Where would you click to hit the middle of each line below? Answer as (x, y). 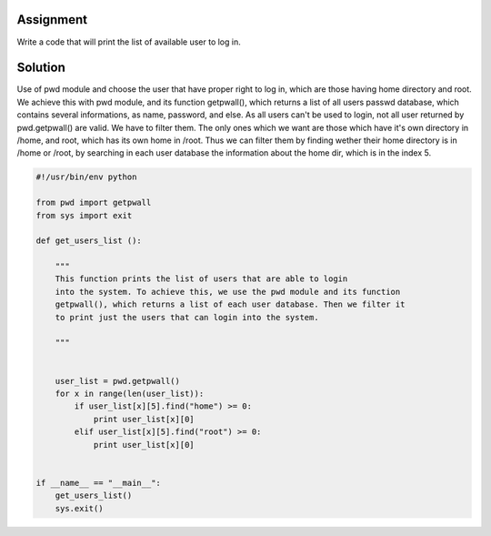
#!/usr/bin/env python (86, 177)
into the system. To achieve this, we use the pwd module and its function (228, 292)
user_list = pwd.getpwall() (118, 381)
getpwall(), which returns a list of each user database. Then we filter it (230, 304)
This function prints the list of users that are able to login (201, 279)
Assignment (52, 20)
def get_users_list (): (89, 241)
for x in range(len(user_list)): (130, 394)
